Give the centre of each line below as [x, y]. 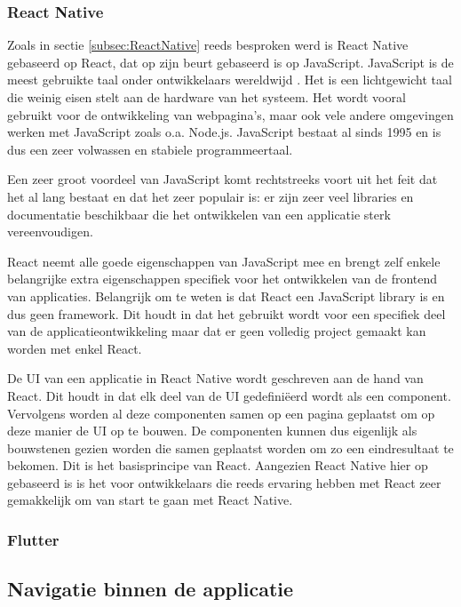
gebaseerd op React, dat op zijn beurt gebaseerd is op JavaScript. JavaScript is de [230, 62]
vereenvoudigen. [50, 232]
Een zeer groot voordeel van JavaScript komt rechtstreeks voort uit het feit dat [223, 179]
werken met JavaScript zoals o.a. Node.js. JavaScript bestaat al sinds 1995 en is [224, 132]
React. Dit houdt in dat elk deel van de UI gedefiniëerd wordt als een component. [229, 395]
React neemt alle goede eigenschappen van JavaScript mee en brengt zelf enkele [224, 261]
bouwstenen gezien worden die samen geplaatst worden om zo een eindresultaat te [230, 447]
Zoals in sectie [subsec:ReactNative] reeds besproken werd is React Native [208, 45]
